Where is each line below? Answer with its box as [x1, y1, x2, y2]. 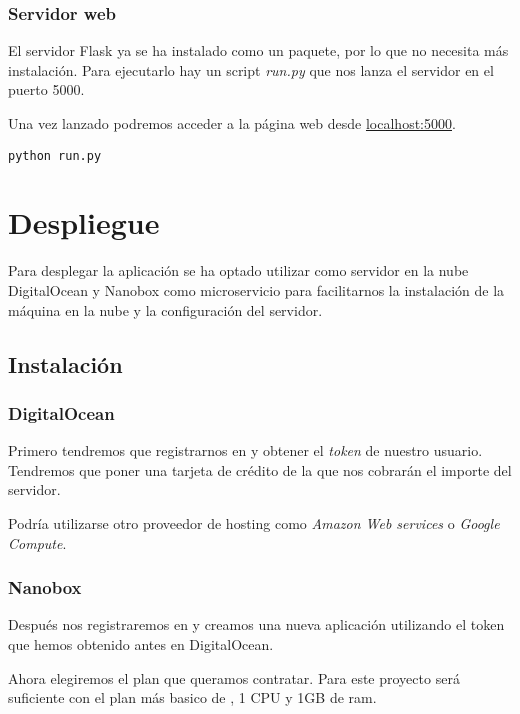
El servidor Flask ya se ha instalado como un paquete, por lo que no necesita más [8, 40, 509, 61]
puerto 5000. [8, 79, 85, 100]
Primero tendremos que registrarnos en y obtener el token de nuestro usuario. [8, 440, 483, 461]
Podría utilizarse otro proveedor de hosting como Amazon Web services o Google [8, 512, 500, 533]
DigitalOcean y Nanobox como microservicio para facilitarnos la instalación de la [8, 279, 505, 300]
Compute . [8, 532, 67, 553]
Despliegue [8, 202, 160, 243]
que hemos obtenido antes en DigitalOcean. [8, 633, 274, 654]
